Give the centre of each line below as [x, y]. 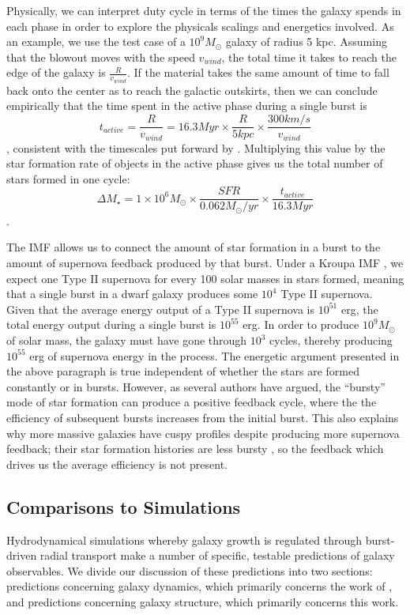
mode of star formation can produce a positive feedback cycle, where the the [192, 402]
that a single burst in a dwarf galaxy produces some [132, 294]
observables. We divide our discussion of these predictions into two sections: [190, 570]
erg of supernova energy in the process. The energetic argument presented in [214, 355]
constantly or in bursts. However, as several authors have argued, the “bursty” [196, 386]
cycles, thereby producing [331, 340]
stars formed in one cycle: [68, 178]
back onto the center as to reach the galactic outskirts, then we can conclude [192, 90]
